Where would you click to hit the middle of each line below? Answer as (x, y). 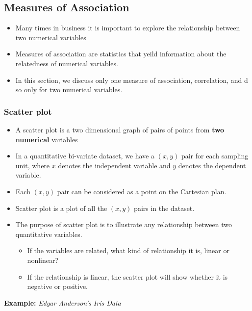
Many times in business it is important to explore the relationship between (128, 28)
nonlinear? (43, 260)
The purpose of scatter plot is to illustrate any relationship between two (124, 224)
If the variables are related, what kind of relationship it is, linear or (128, 250)
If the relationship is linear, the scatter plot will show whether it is (127, 276)
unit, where (33, 165)
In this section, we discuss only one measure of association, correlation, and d (132, 80)
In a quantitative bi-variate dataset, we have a (85, 156)
